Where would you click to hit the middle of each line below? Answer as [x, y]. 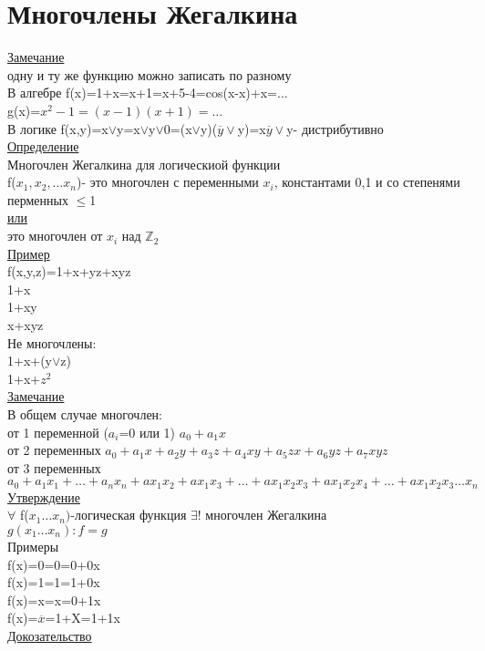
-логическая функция [129, 515]
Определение [43, 146]
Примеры [33, 547]
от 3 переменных [54, 467]
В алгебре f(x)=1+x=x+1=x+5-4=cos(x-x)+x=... [148, 93]
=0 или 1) [147, 432]
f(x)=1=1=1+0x [54, 582]
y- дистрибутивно [335, 128]
